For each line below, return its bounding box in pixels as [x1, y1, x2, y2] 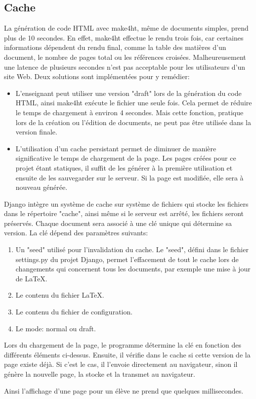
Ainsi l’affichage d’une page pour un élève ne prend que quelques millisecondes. [4, 385, 244, 396]
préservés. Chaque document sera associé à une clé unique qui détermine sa [4, 218, 232, 228]
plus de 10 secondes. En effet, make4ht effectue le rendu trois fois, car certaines [4, 32, 244, 43]
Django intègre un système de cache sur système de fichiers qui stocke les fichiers [4, 198, 249, 209]
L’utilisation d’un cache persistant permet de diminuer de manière [15, 143, 216, 153]
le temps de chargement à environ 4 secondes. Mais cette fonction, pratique [15, 107, 244, 117]
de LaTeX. [15, 273, 47, 283]
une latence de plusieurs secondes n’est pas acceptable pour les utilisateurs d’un [4, 61, 246, 72]
